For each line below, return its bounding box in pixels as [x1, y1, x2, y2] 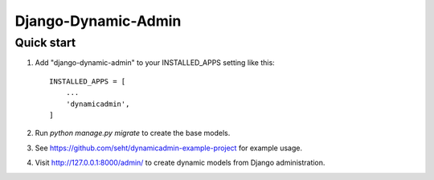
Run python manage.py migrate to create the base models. [35, 129, 231, 138]
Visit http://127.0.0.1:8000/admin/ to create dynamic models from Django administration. [35, 157, 325, 168]
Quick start [14, 35, 76, 50]
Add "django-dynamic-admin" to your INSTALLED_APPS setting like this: [35, 58, 275, 67]
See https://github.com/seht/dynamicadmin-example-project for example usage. [35, 143, 303, 153]
